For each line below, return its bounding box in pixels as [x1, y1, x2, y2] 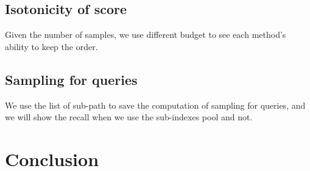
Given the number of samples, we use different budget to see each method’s [5, 28, 286, 41]
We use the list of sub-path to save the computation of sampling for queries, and [5, 98, 306, 111]
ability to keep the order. [5, 40, 98, 53]
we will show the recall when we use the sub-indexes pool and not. [5, 111, 253, 123]
